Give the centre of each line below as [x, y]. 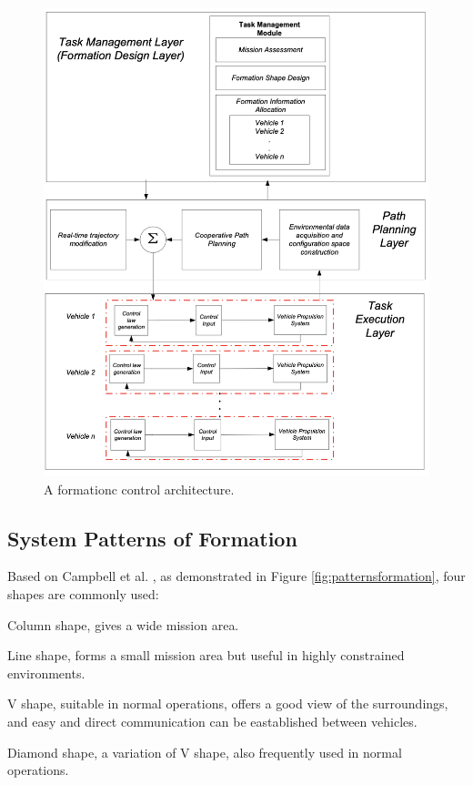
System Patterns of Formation [152, 538]
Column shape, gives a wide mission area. [123, 624]
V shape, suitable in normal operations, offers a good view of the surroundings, [228, 703]
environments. [46, 673]
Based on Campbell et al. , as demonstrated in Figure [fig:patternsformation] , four [236, 576]
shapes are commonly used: [83, 594]
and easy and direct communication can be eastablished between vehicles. [212, 721]
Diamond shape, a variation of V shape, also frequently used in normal [205, 752]
